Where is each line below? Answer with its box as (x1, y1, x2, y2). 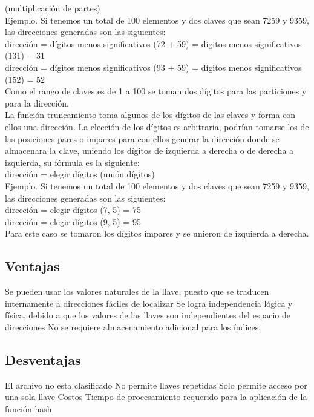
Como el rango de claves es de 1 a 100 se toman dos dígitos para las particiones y (5, 85, 307, 97)
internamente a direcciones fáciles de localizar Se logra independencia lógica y (5, 297, 293, 309)
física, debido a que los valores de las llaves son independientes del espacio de (5, 309, 290, 321)
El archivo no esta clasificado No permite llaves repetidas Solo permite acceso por (5, 378, 307, 391)
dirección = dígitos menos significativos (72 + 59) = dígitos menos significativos (5, 37, 302, 50)
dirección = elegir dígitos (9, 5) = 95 (5, 215, 141, 228)
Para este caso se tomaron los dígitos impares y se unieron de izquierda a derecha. (5, 227, 309, 240)
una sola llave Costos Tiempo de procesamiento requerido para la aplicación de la (5, 390, 307, 403)
